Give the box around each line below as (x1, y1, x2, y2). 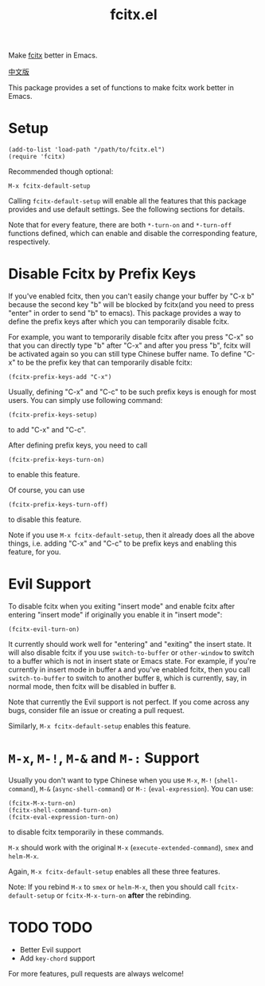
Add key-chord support (19, 953, 95, 963)
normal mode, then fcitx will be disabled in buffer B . (8, 682, 177, 691)
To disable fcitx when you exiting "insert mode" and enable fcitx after (8, 601, 235, 611)
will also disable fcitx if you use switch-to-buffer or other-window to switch (8, 648, 255, 657)
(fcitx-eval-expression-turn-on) (8, 813, 119, 821)
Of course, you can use (8, 485, 85, 495)
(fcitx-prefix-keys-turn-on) (8, 456, 105, 464)
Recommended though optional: (8, 167, 114, 176)
